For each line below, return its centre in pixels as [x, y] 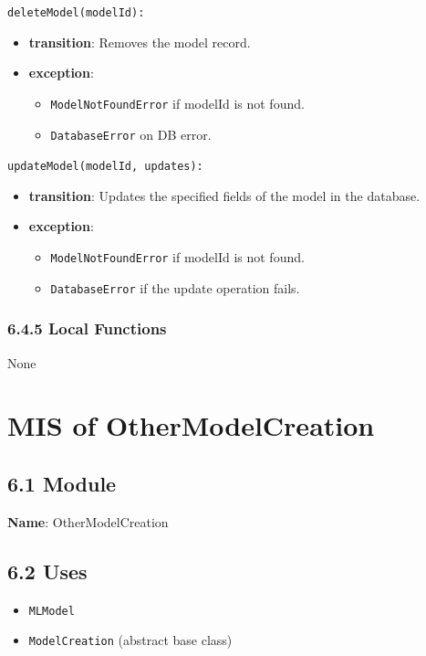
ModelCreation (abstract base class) [130, 640]
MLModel [52, 611]
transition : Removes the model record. [140, 42]
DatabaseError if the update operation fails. [175, 287]
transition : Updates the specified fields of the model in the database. [224, 195]
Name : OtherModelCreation [88, 521]
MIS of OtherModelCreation [191, 425]
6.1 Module [62, 483]
